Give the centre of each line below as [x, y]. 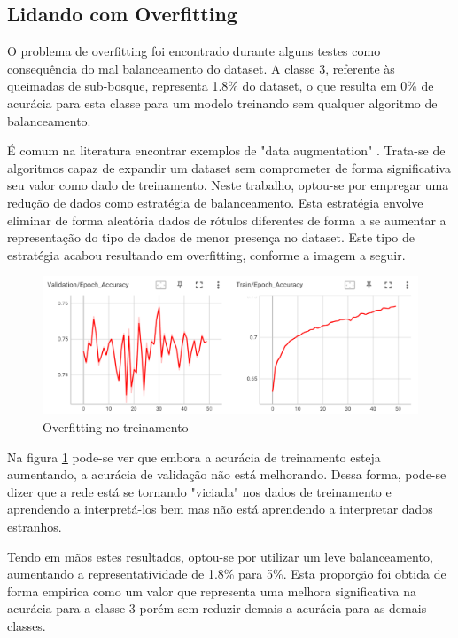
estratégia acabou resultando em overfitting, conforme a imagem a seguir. [206, 254]
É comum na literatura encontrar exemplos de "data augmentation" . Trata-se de [226, 150]
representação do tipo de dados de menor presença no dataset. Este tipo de [211, 237]
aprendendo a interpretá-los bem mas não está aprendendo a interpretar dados [220, 509]
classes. [27, 625]
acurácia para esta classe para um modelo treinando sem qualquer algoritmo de [222, 102]
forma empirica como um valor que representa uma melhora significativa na [212, 591]
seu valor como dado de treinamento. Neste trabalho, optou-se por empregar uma [228, 185]
